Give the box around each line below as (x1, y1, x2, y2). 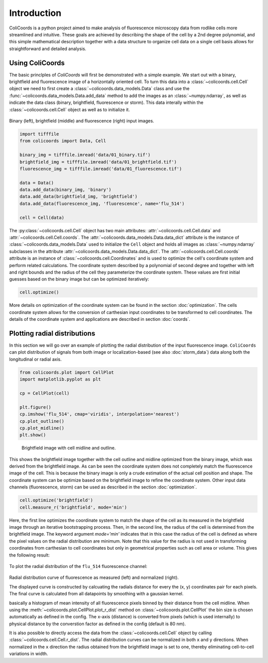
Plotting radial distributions (9, 329, 95, 338)
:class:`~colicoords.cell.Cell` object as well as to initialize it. (9, 106, 130, 112)
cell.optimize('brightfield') (19, 497, 93, 503)
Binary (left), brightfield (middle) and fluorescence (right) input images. (9, 117, 154, 124)
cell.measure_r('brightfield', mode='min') (19, 504, 128, 510)
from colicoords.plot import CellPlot (19, 370, 114, 375)
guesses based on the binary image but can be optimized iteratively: (9, 276, 149, 282)
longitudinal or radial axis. (9, 356, 62, 362)
